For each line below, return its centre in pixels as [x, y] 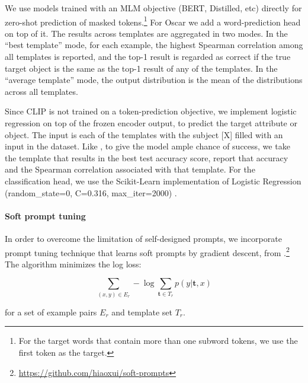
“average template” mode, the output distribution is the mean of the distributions [154, 80]
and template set [142, 312]
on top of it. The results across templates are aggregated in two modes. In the [146, 33]
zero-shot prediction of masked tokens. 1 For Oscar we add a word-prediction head [153, 21]
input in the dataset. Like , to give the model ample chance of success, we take [147, 146]
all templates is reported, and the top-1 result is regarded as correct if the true [148, 57]
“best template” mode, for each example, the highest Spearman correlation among [154, 45]
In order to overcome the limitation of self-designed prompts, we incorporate [143, 238]
